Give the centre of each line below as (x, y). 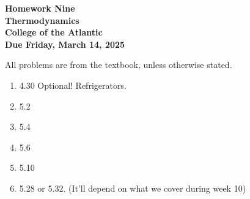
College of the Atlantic (54, 32)
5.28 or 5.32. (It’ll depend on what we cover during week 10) (133, 188)
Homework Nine (40, 8)
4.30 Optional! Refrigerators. (73, 85)
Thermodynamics (42, 20)
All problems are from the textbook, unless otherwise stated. (119, 65)
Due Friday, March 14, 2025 (65, 44)
